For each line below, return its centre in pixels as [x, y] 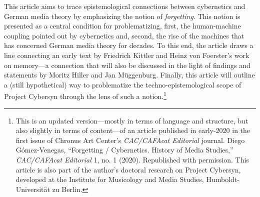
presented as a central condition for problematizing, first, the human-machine [122, 26]
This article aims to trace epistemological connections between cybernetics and [125, 6]
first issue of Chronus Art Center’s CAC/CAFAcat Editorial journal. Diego [130, 140]
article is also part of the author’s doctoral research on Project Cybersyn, [128, 169]
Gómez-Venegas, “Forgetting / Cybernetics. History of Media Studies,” [124, 150]
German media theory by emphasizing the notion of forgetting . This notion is [122, 16]
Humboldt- [223, 179]
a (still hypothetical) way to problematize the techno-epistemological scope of [123, 84]
